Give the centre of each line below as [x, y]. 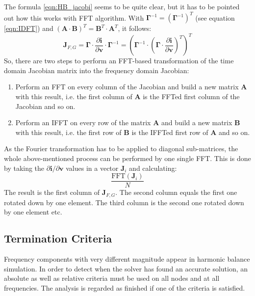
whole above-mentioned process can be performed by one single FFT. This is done [127, 158]
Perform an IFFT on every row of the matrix [83, 122]
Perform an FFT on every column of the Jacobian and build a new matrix [127, 87]
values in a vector [92, 168]
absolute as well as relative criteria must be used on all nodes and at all [112, 278]
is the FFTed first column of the [191, 96]
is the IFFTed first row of [170, 132]
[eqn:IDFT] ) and [29, 28]
